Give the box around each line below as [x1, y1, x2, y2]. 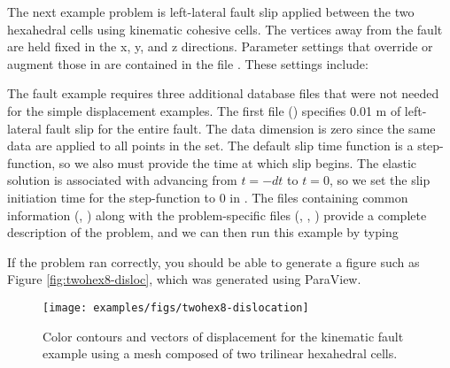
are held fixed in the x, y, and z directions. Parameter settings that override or [7, 37, 433, 56]
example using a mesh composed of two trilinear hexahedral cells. [43, 344, 398, 363]
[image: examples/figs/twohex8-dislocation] [43, 301, 309, 314]
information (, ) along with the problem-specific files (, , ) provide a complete [7, 205, 427, 224]
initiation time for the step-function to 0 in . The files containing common [7, 188, 408, 206]
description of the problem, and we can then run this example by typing [7, 223, 399, 241]
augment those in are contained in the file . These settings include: [7, 54, 369, 73]
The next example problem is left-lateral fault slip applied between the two [7, 3, 415, 20]
